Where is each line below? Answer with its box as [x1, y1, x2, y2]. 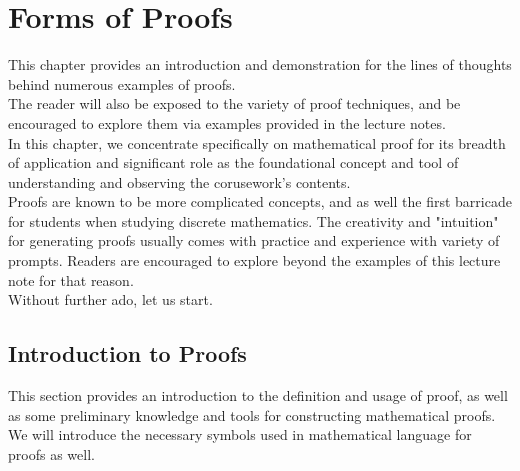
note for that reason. [8, 269, 134, 290]
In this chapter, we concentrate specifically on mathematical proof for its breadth [8, 132, 506, 153]
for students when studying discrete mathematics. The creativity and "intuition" [8, 210, 499, 231]
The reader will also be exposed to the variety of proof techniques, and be [8, 93, 461, 114]
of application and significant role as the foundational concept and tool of [8, 152, 459, 173]
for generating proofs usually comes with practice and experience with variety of [8, 230, 500, 251]
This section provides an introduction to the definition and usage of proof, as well [8, 385, 508, 406]
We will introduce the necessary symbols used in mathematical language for [8, 424, 472, 445]
